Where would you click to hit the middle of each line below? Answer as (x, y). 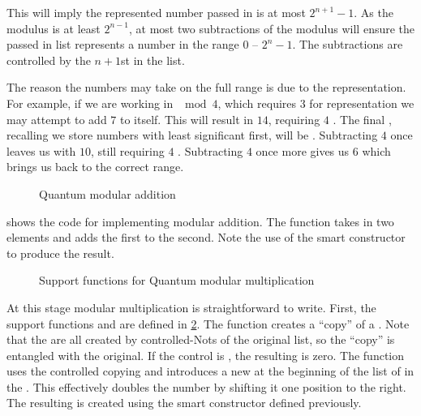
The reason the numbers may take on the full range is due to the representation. (206, 87)
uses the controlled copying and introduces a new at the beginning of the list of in (210, 371)
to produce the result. (60, 253)
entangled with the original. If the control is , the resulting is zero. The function (206, 355)
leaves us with (41, 150)
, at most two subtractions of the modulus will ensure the (272, 28)
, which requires (257, 103)
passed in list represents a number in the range (123, 44)
